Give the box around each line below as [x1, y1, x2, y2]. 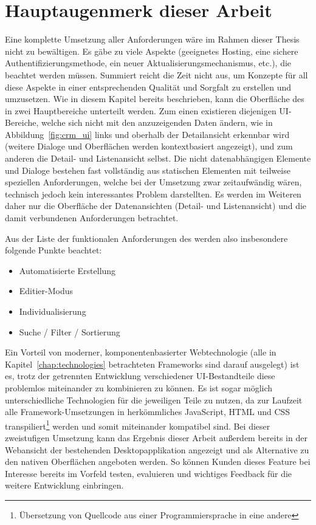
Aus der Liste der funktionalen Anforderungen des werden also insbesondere [5, 232, 288, 244]
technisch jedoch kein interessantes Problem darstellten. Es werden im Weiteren [5, 187, 301, 200]
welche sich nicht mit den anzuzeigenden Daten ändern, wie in [41, 116, 273, 129]
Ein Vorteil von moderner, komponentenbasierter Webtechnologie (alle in [5, 346, 276, 359]
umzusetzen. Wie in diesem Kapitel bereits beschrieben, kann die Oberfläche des [5, 92, 304, 105]
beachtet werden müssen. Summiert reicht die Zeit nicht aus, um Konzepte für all [5, 68, 308, 81]
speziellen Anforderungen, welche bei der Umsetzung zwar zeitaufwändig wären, [5, 176, 302, 188]
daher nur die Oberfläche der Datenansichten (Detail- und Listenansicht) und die [5, 199, 307, 212]
